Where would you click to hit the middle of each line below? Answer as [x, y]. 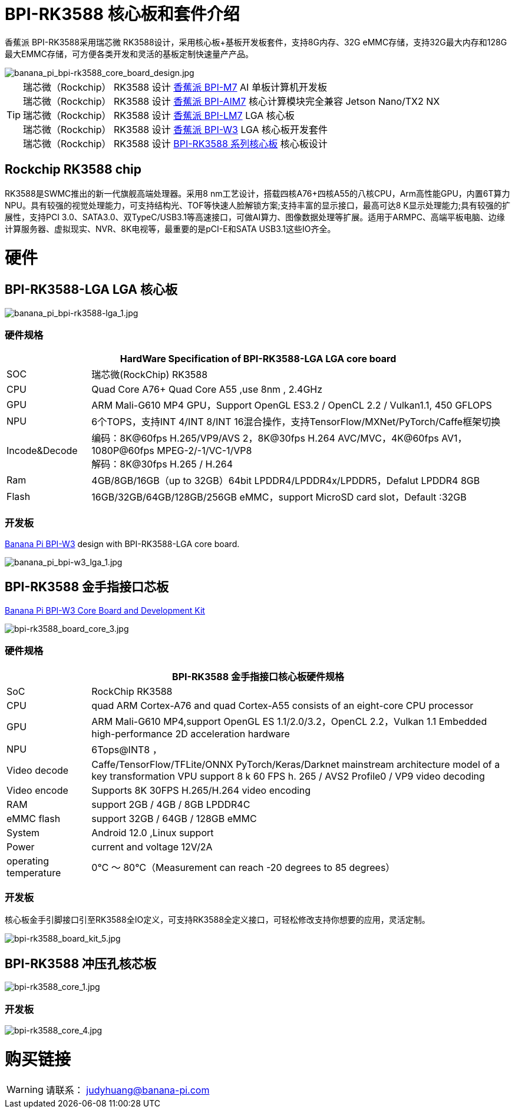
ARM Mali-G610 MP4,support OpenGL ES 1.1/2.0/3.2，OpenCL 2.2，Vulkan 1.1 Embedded [289, 721]
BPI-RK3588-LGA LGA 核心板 [91, 290]
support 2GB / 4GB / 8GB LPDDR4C [171, 804]
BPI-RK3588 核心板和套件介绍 [122, 14]
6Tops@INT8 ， [127, 749]
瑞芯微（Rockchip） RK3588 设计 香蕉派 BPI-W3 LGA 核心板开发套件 [176, 129]
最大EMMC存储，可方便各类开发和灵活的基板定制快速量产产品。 [129, 54]
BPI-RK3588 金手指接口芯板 [87, 587]
